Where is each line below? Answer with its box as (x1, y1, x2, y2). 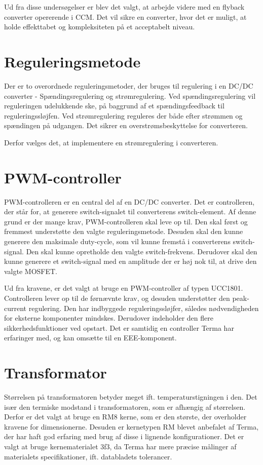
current (4, 302, 27, 313)
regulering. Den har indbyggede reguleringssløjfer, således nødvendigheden (28, 302, 259, 313)
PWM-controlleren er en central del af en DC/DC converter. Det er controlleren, (4, 196, 255, 207)
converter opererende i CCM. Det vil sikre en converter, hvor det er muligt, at (4, 11, 247, 22)
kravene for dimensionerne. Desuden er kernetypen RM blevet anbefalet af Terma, (4, 421, 259, 432)
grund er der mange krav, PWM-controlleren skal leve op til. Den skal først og (4, 216, 248, 226)
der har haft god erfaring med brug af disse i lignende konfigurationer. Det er (4, 431, 244, 442)
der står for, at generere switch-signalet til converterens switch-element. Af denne (4, 206, 256, 217)
